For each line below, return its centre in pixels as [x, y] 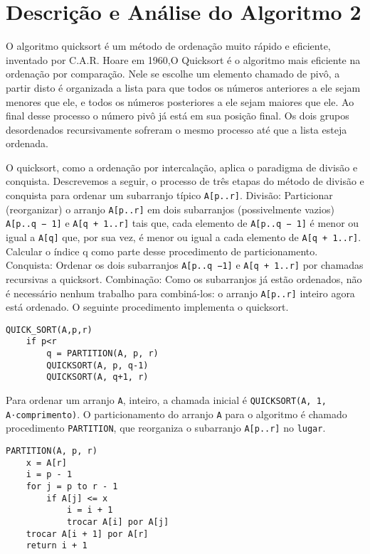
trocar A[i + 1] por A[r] [87, 534]
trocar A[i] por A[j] [118, 522]
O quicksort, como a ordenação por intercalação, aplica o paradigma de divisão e [182, 167]
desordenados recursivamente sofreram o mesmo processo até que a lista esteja [176, 129]
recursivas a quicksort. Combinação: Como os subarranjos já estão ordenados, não [184, 278]
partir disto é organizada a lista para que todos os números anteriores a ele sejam [183, 87]
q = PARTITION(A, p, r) [102, 354]
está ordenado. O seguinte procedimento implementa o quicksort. [147, 307]
